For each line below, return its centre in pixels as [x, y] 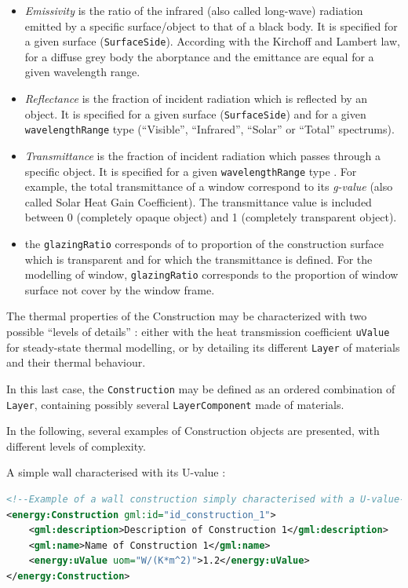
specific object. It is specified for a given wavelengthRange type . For [191, 171]
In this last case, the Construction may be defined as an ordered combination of [201, 388]
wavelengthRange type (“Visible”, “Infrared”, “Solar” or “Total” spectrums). [209, 129]
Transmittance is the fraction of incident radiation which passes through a [202, 155]
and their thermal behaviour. [76, 362]
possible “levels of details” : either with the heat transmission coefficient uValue [198, 332]
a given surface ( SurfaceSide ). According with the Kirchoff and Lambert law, [212, 41]
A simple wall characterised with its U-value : [116, 472]
